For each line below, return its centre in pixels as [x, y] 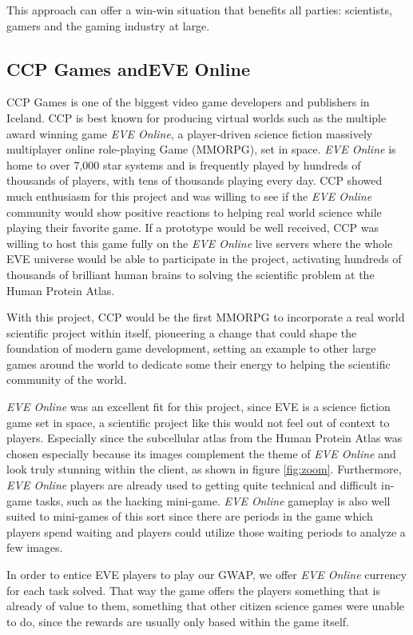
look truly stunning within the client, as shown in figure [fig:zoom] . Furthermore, [204, 469]
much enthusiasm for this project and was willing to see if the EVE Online [189, 196]
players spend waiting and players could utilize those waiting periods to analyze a [206, 531]
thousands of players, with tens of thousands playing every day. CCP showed [195, 180]
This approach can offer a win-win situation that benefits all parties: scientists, [199, 10]
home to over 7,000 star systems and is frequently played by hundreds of [184, 164]
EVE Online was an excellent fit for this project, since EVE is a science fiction [199, 407]
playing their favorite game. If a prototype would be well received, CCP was [193, 228]
